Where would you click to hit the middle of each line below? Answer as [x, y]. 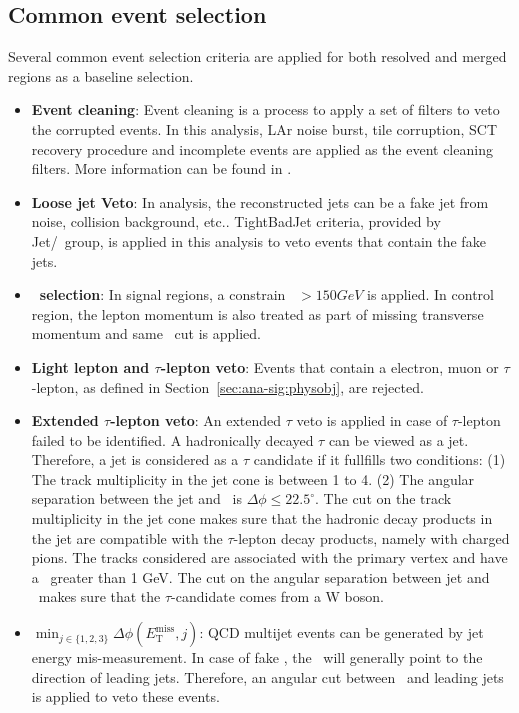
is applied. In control [430, 294]
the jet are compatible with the [127, 537]
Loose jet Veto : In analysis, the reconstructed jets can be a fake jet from [260, 201]
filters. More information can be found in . [161, 168]
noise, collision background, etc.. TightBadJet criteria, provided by [236, 221]
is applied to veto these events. [125, 696]
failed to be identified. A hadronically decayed [172, 439]
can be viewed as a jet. [398, 439]
